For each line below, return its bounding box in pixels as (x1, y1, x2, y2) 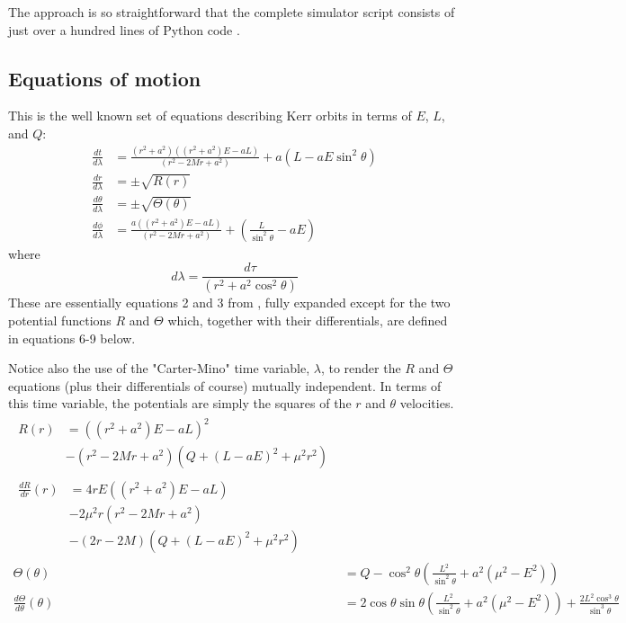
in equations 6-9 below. (8, 328, 136, 347)
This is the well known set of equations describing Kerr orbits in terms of (8, 106, 412, 125)
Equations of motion (8, 64, 201, 92)
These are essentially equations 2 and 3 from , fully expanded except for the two (8, 293, 451, 312)
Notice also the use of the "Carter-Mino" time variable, (8, 359, 310, 378)
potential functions (8, 310, 112, 329)
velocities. (399, 394, 454, 413)
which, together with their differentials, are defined (167, 310, 448, 329)
